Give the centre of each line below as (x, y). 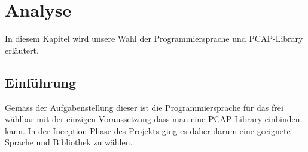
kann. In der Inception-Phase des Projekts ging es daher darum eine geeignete (148, 130)
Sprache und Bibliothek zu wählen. (69, 142)
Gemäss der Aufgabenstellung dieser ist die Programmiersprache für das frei (144, 107)
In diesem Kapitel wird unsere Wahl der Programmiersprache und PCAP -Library (154, 38)
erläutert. (22, 50)
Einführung (41, 82)
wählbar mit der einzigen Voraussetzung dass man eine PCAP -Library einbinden (153, 119)
